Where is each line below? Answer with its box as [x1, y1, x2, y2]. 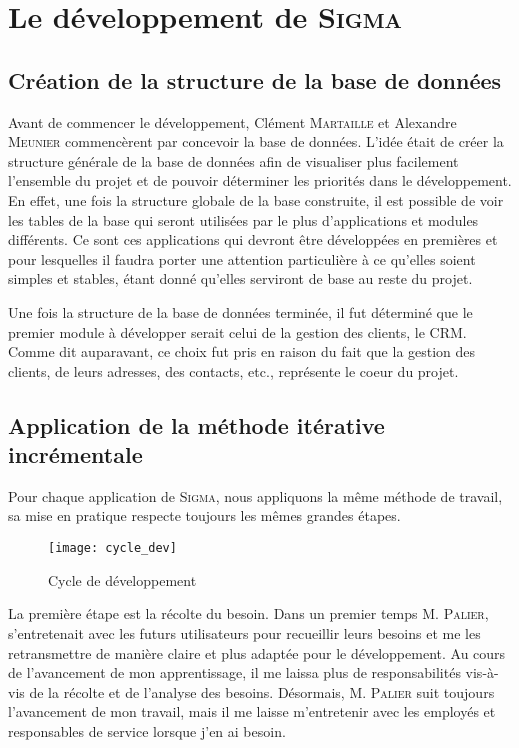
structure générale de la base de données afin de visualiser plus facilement [8, 150, 459, 171]
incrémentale [8, 439, 143, 470]
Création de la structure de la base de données [8, 64, 502, 95]
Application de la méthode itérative [8, 409, 385, 440]
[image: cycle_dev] [48, 541, 177, 556]
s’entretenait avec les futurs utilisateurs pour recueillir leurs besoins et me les [8, 622, 481, 643]
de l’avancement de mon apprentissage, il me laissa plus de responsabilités [8, 662, 461, 683]
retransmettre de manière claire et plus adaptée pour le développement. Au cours [8, 642, 506, 663]
